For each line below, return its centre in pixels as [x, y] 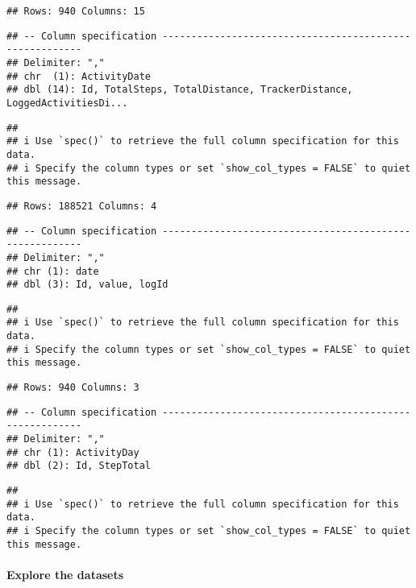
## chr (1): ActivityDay [73, 452]
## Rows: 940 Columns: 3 [73, 388]
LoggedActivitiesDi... [67, 103]
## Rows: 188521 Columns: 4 [82, 206]
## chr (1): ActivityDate [79, 76]
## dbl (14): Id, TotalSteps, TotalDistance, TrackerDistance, [180, 90]
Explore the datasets [65, 574]
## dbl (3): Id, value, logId [87, 285]
